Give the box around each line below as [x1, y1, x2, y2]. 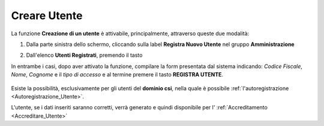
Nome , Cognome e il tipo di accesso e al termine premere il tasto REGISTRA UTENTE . [11, 71, 224, 78]
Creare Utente [11, 9, 83, 22]
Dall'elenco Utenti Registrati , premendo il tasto [26, 51, 143, 59]
